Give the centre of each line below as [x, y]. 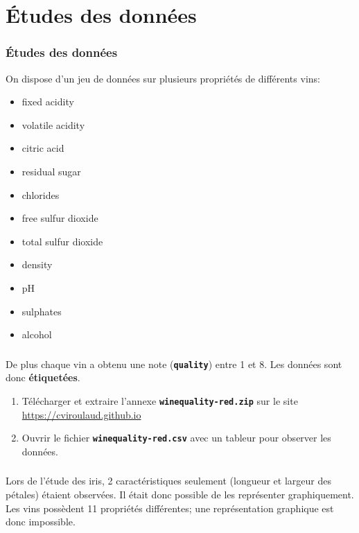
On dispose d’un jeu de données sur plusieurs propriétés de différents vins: [163, 78]
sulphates [42, 311]
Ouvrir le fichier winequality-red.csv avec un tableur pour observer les [176, 438]
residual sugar [51, 171]
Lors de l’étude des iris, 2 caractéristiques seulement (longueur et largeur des [168, 481]
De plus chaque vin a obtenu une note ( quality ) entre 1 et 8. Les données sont [174, 364]
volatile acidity [53, 124]
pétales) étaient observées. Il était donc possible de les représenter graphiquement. [180, 494]
